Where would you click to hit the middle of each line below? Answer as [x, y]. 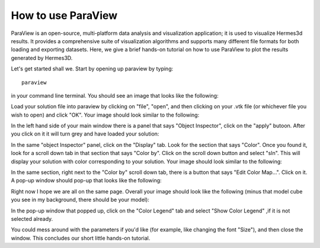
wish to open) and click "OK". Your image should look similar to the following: [105, 115]
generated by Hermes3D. [42, 58]
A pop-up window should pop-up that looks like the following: [87, 181]
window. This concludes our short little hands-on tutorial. [81, 238]
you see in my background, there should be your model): [80, 200]
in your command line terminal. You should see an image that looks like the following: [115, 95]
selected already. [32, 218]
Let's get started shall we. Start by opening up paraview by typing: [92, 69]
